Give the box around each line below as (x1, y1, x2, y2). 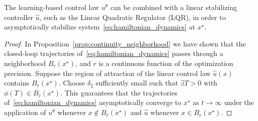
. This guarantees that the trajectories (60, 87, 178, 97)
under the (224, 97, 254, 107)
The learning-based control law (4, 2, 99, 12)
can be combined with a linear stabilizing (110, 2, 237, 12)
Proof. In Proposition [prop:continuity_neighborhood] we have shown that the (4, 38, 246, 48)
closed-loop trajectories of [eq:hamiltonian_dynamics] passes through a (4, 48, 223, 58)
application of (4, 106, 46, 117)
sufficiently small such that (95, 77, 178, 88)
